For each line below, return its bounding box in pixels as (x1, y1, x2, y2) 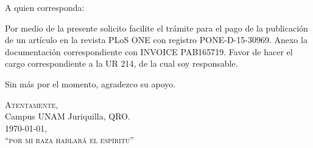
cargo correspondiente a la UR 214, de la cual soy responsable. (5, 57, 238, 70)
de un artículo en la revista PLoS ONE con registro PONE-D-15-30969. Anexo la (5, 33, 308, 46)
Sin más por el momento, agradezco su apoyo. (5, 77, 176, 90)
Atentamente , (5, 98, 58, 110)
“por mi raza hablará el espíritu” (5, 133, 134, 146)
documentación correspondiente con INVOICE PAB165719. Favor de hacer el (5, 45, 293, 58)
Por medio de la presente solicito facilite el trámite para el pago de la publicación (5, 21, 308, 34)
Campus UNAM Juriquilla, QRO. (5, 110, 130, 123)
